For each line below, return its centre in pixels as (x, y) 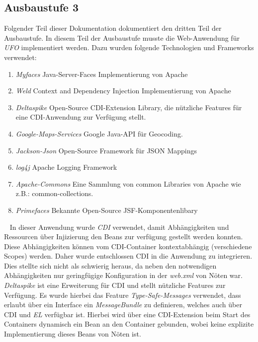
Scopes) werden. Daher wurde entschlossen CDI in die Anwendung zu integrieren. (128, 256)
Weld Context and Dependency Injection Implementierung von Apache (123, 91)
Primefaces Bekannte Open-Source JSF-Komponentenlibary (107, 210)
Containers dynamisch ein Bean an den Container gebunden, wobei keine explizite (129, 324)
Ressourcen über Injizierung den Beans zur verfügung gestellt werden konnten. (124, 237)
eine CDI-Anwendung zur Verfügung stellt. (81, 117)
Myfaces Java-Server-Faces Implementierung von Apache (102, 74)
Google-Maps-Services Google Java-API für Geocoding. (99, 133)
